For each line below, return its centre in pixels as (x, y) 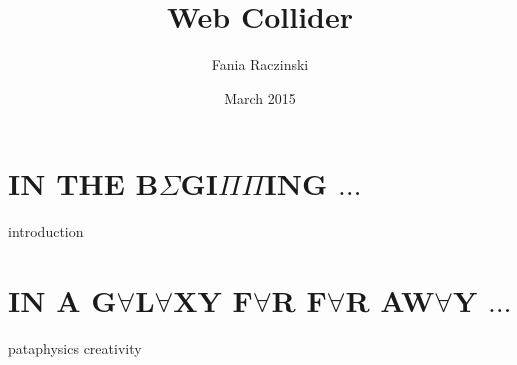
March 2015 (260, 97)
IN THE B (83, 183)
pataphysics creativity (75, 347)
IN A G (62, 300)
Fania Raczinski (260, 64)
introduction (46, 231)
